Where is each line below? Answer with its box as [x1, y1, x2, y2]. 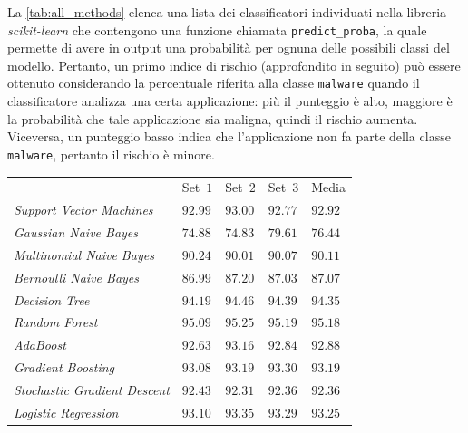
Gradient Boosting [14, 358, 115, 377]
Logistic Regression [14, 402, 119, 421]
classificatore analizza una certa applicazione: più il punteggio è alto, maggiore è [7, 91, 453, 111]
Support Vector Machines [14, 200, 153, 219]
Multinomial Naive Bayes [14, 245, 154, 264]
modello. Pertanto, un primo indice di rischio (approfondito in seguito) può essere [7, 55, 461, 74]
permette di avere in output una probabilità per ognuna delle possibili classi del [7, 38, 450, 57]
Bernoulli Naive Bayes [14, 267, 140, 286]
